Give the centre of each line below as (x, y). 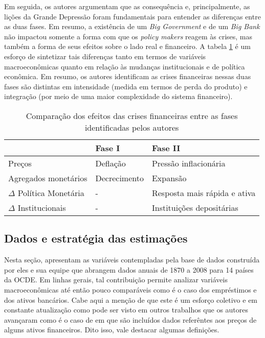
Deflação (111, 163)
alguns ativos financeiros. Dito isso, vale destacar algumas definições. (112, 330)
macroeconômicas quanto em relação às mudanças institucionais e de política (125, 66)
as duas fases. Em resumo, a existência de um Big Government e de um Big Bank (132, 26)
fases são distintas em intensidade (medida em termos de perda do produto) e (126, 86)
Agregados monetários (48, 178)
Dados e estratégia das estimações (96, 238)
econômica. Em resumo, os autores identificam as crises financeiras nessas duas (128, 76)
